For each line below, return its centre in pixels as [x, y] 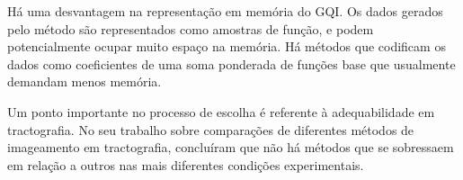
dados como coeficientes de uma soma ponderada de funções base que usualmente [231, 63]
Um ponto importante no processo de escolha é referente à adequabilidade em [221, 111]
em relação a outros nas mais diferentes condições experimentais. [186, 164]
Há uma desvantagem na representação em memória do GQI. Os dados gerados [225, 11]
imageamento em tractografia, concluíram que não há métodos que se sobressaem [231, 147]
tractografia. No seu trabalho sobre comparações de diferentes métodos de [211, 129]
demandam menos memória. [85, 81]
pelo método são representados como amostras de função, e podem [191, 28]
